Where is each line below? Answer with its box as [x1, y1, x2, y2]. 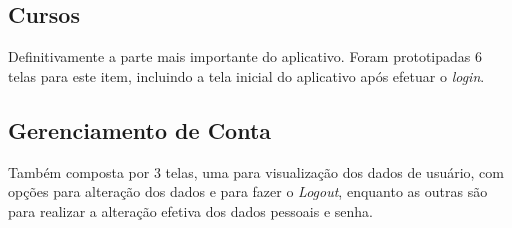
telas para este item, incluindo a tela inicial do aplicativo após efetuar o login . [8, 65, 485, 86]
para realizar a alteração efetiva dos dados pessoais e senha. [8, 200, 373, 221]
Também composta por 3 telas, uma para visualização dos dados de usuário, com [8, 161, 504, 182]
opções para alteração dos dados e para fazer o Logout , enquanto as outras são [8, 181, 488, 202]
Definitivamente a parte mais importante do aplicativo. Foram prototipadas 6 [8, 46, 482, 67]
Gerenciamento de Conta [8, 114, 272, 145]
